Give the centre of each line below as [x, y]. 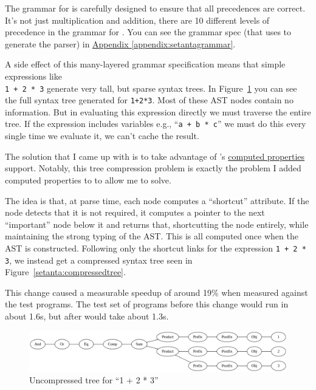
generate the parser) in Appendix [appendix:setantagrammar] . [120, 43]
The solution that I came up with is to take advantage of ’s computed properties [155, 156]
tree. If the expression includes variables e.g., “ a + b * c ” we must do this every [156, 124]
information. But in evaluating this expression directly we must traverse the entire [158, 111]
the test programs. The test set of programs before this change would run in [147, 304]
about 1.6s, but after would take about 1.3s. [87, 316]
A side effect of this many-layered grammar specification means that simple [145, 64]
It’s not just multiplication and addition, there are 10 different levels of [137, 20]
